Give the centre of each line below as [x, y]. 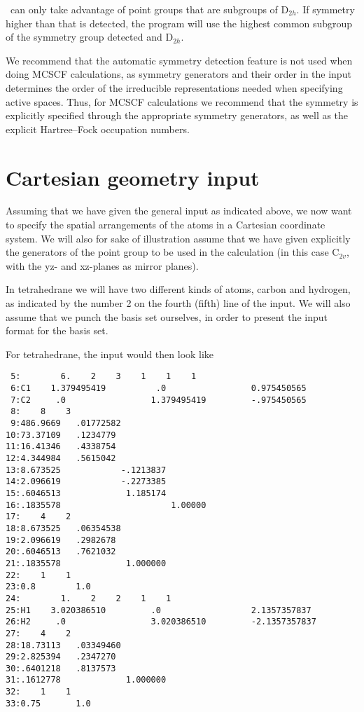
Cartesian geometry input [133, 177]
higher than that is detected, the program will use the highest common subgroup [179, 23]
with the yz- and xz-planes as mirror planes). [102, 265]
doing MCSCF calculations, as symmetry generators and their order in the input [178, 74]
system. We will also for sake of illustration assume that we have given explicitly [178, 238]
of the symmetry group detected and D [90, 37]
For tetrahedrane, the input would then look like [110, 354]
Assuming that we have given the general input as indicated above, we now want [179, 211]
